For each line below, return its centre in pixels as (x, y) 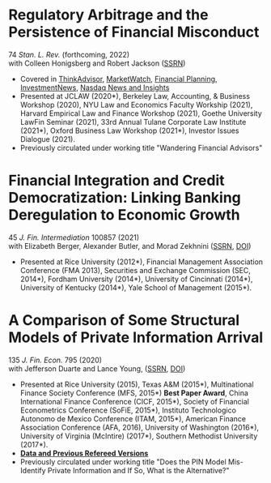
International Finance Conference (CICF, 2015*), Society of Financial (134, 401)
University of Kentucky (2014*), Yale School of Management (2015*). (136, 287)
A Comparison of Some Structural (124, 321)
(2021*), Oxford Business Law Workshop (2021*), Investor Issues (129, 130)
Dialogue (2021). (47, 139)
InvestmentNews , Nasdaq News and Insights (95, 88)
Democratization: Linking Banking (125, 198)
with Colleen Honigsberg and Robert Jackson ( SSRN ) (97, 63)
